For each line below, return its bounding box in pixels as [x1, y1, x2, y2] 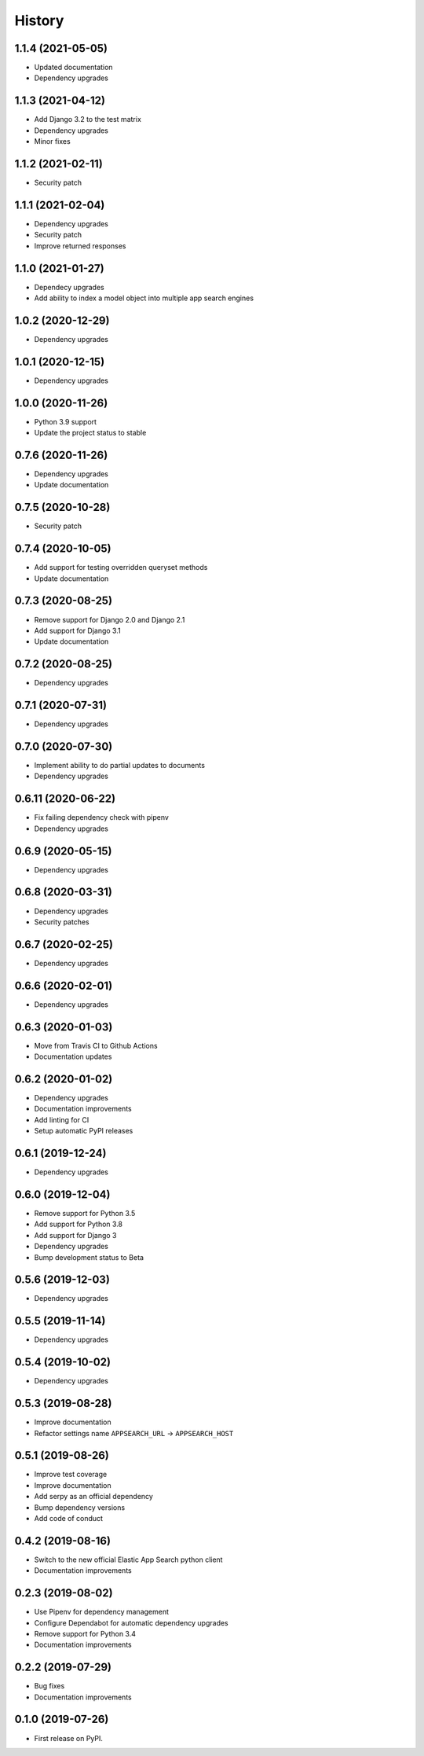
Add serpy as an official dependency [34, 1492, 153, 1501]
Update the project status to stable [34, 428, 147, 438]
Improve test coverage [34, 1470, 108, 1479]
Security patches [34, 917, 90, 927]
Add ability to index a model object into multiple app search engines [34, 293, 254, 303]
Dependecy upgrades [34, 282, 105, 292]
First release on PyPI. [34, 1733, 104, 1743]
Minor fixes [34, 137, 71, 146]
